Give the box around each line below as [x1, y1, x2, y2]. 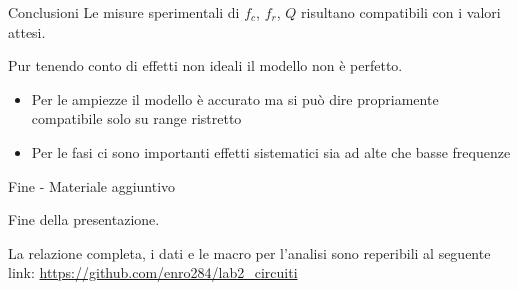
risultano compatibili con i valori [301, 2, 501, 22]
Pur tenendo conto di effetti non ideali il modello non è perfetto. [8, 55, 403, 76]
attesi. [8, 21, 46, 42]
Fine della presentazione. [8, 209, 160, 230]
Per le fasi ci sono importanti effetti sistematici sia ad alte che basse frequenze [31, 141, 511, 162]
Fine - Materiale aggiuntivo [8, 175, 176, 196]
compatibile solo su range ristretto [31, 108, 242, 129]
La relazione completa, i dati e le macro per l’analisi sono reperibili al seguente [8, 242, 491, 263]
